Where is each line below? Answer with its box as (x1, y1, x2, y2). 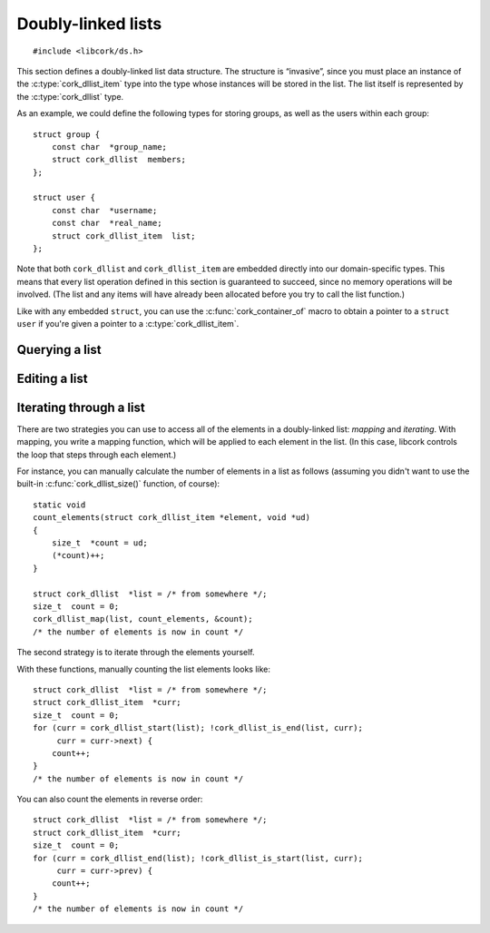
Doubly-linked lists (16, 14, 162, 34)
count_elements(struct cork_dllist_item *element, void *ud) (33, 513, 310, 523)
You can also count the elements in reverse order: (16, 794, 203, 805)
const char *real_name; (51, 218, 162, 229)
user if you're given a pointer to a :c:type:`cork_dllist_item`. (16, 318, 240, 329)
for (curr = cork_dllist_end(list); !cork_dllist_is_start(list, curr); (33, 853, 363, 863)
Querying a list (16, 341, 102, 358)
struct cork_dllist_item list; (51, 231, 196, 241)
